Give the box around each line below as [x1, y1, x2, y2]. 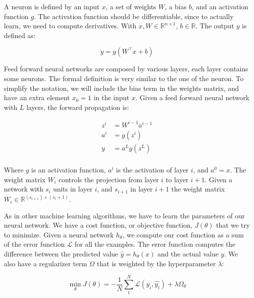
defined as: [4, 30, 36, 40]
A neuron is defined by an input [4, 1, 100, 11]
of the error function [4, 239, 65, 249]
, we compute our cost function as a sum [122, 229, 244, 239]
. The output [195, 21, 234, 31]
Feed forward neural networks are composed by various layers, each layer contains [4, 64, 248, 74]
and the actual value [157, 249, 219, 259]
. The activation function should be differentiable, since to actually [34, 11, 234, 21]
